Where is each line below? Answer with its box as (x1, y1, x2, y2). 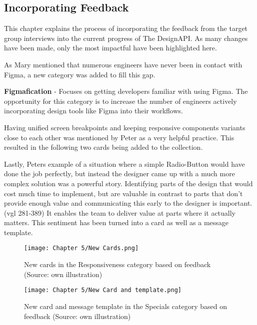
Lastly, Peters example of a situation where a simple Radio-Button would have (4, 158, 245, 169)
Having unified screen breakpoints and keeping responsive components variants (4, 122, 245, 132)
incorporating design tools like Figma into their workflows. (4, 105, 183, 116)
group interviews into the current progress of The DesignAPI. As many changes (4, 32, 248, 43)
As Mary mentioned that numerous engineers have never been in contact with (4, 59, 242, 69)
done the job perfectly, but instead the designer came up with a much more (4, 168, 235, 179)
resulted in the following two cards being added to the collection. (4, 142, 203, 152)
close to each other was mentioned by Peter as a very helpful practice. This (4, 132, 234, 142)
